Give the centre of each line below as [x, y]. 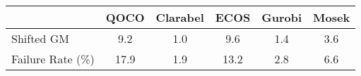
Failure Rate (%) [53, 59]
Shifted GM [40, 38]
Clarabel [180, 17]
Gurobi [282, 17]
